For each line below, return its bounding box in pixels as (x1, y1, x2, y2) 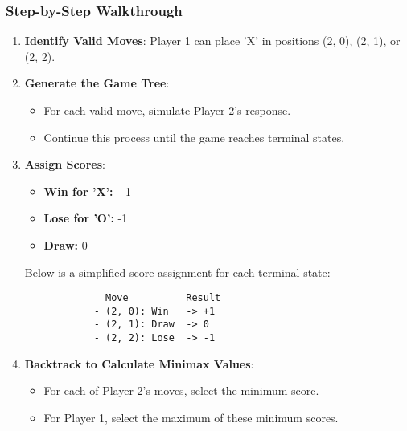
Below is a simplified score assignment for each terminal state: (24, 263, 331, 280)
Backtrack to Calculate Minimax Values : (24, 355, 254, 372)
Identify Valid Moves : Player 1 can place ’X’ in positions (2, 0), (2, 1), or (24, 32, 401, 49)
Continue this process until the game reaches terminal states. (43, 128, 345, 145)
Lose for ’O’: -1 (43, 209, 128, 226)
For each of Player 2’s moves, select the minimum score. (43, 382, 319, 399)
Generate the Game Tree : (24, 75, 170, 91)
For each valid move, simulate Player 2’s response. (43, 102, 291, 118)
